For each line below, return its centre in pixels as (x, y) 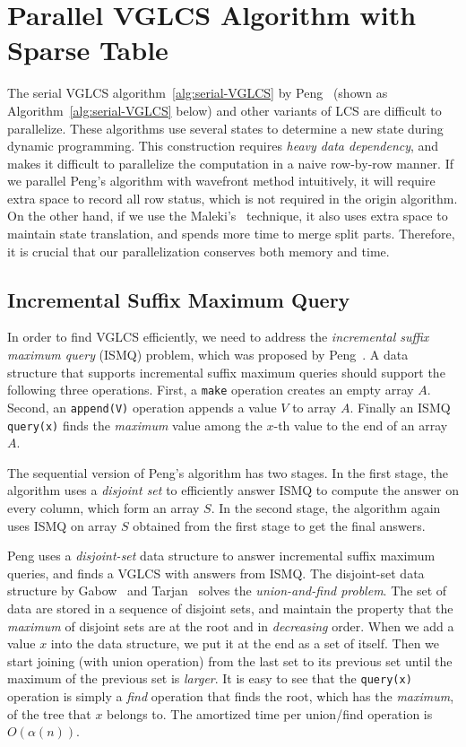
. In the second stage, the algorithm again (326, 507)
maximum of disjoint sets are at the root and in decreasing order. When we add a (231, 625)
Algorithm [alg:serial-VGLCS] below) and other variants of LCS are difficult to (224, 110)
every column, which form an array (104, 507)
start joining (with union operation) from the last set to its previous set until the (230, 660)
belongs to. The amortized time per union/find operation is (270, 713)
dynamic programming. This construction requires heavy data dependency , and (223, 146)
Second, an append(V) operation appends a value (142, 407)
